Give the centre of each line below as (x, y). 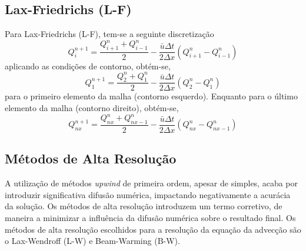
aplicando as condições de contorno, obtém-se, (88, 66)
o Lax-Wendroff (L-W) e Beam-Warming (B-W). (92, 241)
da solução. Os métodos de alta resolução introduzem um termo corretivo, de (144, 206)
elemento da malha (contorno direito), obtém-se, (92, 108)
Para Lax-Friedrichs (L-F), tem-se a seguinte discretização (109, 34)
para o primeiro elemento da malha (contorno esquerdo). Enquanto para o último (151, 96)
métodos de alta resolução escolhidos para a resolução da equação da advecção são (153, 229)
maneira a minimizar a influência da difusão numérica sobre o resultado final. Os (150, 217)
